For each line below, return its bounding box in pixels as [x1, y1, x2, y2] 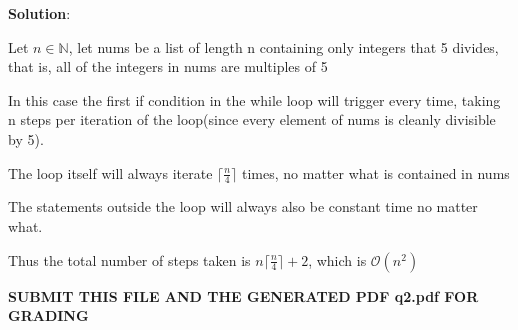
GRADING [8, 305, 89, 326]
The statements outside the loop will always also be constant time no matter [8, 196, 478, 217]
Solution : [8, 3, 71, 23]
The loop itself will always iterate [8, 162, 213, 183]
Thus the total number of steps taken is [8, 249, 251, 270]
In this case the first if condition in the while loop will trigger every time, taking [8, 89, 501, 110]
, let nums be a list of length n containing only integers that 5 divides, [68, 36, 499, 57]
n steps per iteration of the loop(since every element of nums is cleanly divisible [8, 109, 496, 130]
